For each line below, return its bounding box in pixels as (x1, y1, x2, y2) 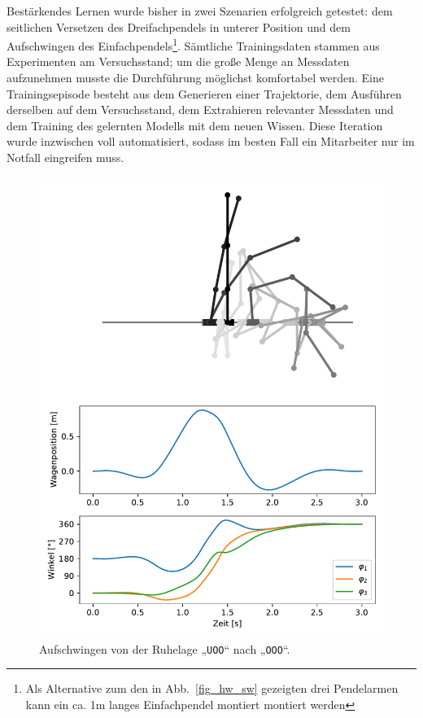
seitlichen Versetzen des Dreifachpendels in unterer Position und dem (7, 18, 351, 35)
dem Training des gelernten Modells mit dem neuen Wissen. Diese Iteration (7, 116, 383, 134)
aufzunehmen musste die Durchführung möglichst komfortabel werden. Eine (7, 69, 384, 86)
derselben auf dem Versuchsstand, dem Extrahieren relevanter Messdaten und (7, 101, 394, 118)
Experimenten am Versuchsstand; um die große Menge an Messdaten (7, 53, 350, 70)
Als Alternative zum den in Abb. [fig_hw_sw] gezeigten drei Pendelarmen (25, 680, 399, 697)
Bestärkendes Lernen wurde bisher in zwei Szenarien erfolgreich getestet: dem (7, 2, 393, 19)
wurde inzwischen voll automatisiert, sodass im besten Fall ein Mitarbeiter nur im (7, 133, 415, 150)
